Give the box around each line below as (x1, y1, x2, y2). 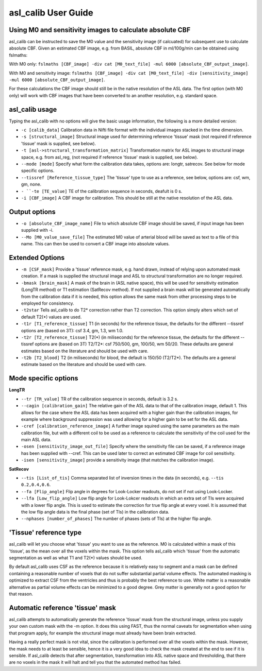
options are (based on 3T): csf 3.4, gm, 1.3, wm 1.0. (21, 327, 124, 333)
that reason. (9, 591, 33, 597)
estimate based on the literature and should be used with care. (21, 361, 147, 367)
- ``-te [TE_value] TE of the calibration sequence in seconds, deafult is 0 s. (21, 188, 182, 194)
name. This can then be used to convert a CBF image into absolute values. (21, 241, 170, 247)
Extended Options (9, 253, 65, 262)
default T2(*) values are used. (21, 314, 82, 320)
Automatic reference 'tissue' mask (9, 603, 116, 612)
